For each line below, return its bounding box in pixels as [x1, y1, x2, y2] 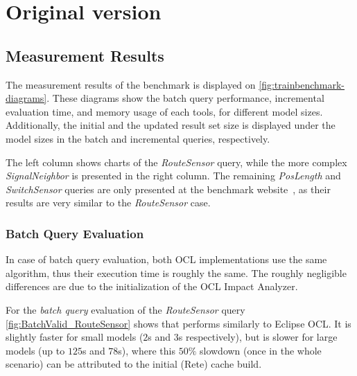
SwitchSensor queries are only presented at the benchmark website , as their [6, 181, 331, 196]
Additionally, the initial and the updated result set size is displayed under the [6, 118, 336, 132]
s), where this [118, 343, 175, 357]
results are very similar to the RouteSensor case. [6, 195, 211, 210]
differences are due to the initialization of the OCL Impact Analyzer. [6, 279, 298, 294]
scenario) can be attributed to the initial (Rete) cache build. [6, 357, 262, 371]
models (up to [6, 343, 65, 357]
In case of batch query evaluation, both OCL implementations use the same [6, 252, 327, 267]
